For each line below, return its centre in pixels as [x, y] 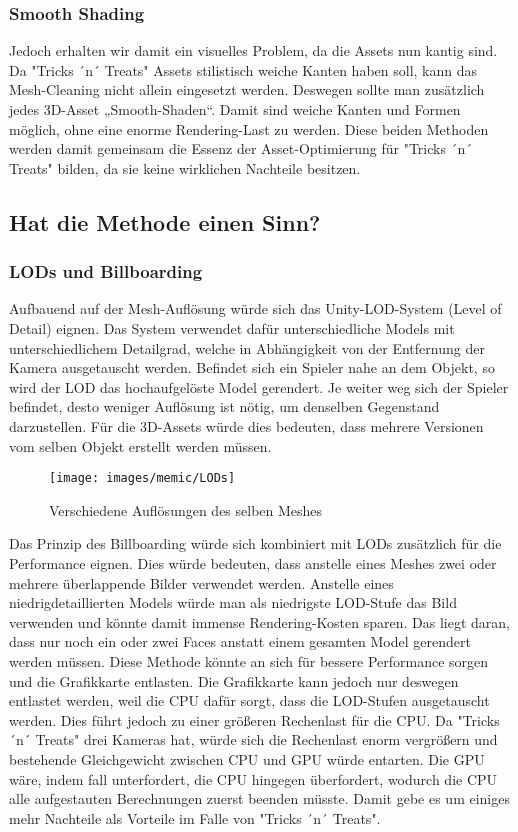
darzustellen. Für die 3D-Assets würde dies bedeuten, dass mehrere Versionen [246, 425]
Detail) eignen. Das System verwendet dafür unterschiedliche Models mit [232, 327]
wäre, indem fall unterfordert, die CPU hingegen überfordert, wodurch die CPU [253, 778]
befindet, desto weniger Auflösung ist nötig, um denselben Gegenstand [224, 406]
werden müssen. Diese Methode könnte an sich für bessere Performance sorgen [249, 660]
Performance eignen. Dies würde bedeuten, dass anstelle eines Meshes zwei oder [253, 562]
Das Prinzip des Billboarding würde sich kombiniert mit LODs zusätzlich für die [255, 543]
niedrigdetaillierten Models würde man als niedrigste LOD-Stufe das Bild [233, 602]
